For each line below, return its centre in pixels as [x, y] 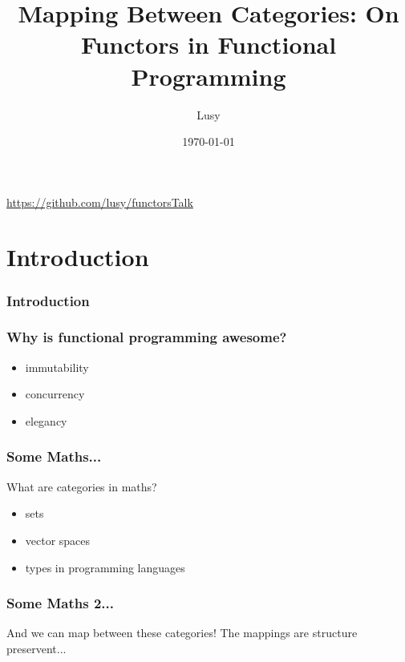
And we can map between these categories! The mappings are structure [182, 633]
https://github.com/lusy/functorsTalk [100, 202]
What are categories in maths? [82, 486]
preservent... [36, 648]
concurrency [55, 394]
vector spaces [58, 540]
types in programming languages [105, 567]
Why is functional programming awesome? [147, 337]
